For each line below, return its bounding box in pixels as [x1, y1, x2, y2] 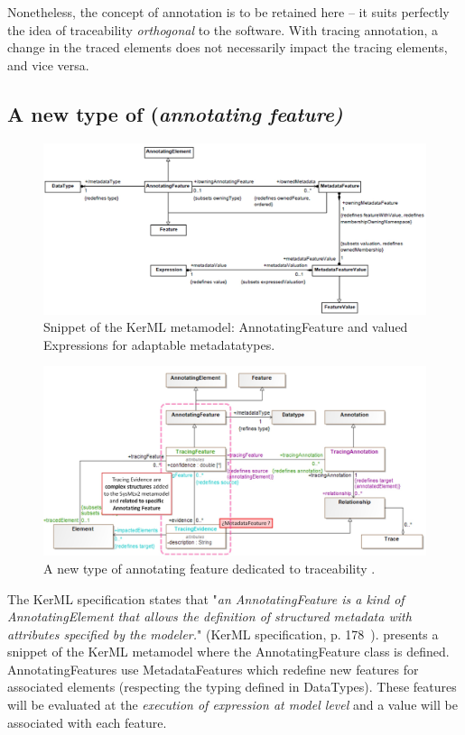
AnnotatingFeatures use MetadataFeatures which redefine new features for [7, 659, 419, 678]
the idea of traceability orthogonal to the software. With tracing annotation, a [7, 20, 439, 39]
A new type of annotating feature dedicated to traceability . [43, 558, 376, 577]
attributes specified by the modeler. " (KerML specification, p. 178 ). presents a [7, 624, 439, 643]
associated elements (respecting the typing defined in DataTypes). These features [7, 677, 457, 696]
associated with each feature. [7, 712, 167, 731]
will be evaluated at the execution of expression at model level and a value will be [7, 695, 458, 714]
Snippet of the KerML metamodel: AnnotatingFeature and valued [43, 317, 408, 336]
